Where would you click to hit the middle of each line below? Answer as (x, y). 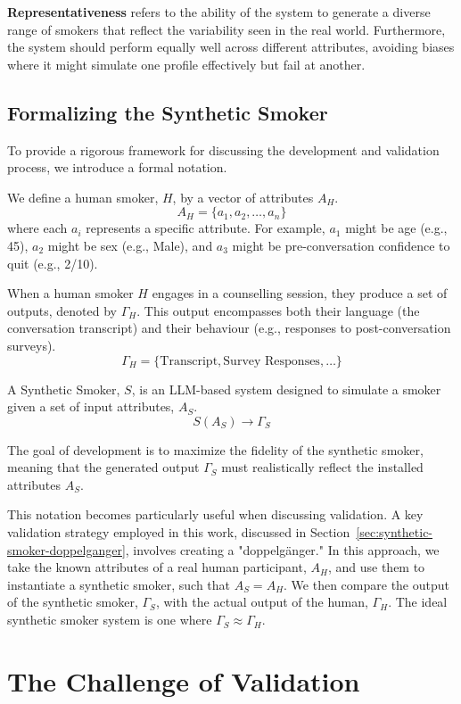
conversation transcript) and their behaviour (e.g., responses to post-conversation (229, 328)
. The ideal (418, 602)
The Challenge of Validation (184, 680)
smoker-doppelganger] (66, 549)
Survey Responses (272, 361)
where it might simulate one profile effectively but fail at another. (186, 64)
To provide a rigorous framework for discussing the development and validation (223, 149)
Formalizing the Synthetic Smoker (168, 112)
